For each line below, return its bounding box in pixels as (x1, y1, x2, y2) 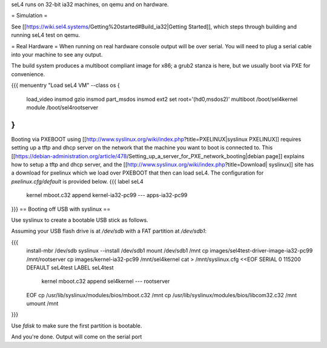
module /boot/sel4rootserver (26, 103, 99, 111)
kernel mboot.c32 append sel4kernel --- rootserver (41, 278, 170, 285)
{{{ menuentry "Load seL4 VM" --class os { (11, 82, 121, 89)
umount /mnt (26, 300, 59, 308)
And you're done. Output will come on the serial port (11, 333, 142, 341)
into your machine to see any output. (11, 51, 103, 58)
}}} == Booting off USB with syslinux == (11, 205, 111, 213)
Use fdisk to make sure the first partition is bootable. (11, 322, 142, 329)
